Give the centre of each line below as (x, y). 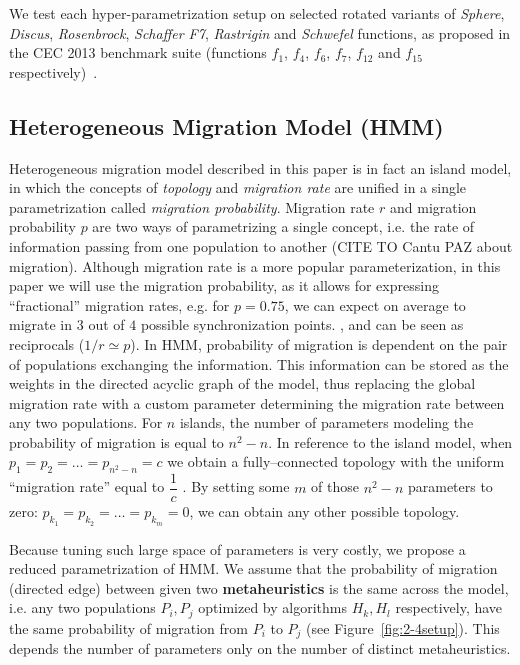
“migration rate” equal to (87, 486)
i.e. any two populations (82, 607)
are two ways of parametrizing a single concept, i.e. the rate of (283, 226)
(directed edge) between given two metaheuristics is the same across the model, (259, 587)
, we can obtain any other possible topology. (324, 511)
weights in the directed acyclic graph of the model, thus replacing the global (242, 383)
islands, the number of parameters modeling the (326, 422)
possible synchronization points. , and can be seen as (302, 324)
